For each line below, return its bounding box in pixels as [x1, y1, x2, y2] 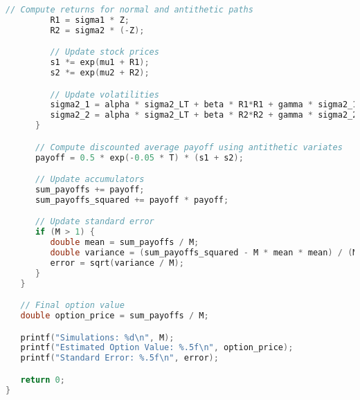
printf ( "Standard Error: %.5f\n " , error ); [20, 353, 219, 363]
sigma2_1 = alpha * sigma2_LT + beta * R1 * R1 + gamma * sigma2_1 [50, 100, 358, 110]
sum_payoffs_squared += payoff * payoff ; [35, 194, 229, 205]
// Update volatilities [50, 89, 159, 100]
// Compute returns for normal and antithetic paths [6, 5, 253, 15]
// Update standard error [35, 217, 154, 227]
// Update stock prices [50, 47, 159, 57]
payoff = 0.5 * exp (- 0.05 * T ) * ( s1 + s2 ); [35, 152, 244, 163]
